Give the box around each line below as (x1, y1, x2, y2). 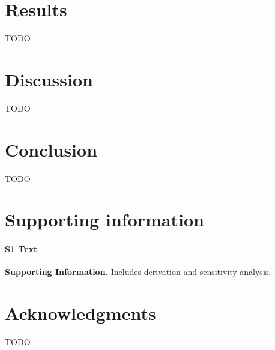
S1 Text (5, 243, 38, 255)
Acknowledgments (5, 301, 156, 325)
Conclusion (5, 137, 98, 161)
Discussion (5, 67, 93, 91)
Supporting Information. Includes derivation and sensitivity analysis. (5, 265, 271, 278)
